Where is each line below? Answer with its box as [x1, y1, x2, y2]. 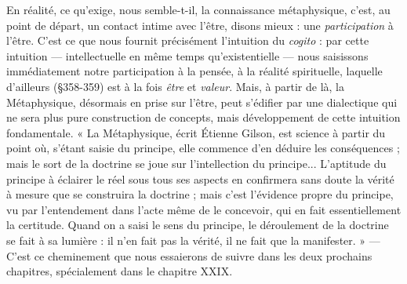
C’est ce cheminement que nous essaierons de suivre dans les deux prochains [6, 247, 372, 264]
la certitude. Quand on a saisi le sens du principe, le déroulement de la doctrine [6, 217, 389, 233]
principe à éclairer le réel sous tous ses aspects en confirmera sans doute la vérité [6, 170, 394, 187]
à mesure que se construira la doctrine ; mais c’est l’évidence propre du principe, [6, 186, 394, 202]
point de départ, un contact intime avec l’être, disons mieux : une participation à [6, 16, 394, 33]
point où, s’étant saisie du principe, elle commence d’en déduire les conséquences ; [6, 140, 400, 156]
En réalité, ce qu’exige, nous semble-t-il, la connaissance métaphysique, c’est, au [6, 2, 391, 17]
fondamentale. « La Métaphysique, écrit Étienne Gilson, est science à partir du [6, 124, 386, 140]
